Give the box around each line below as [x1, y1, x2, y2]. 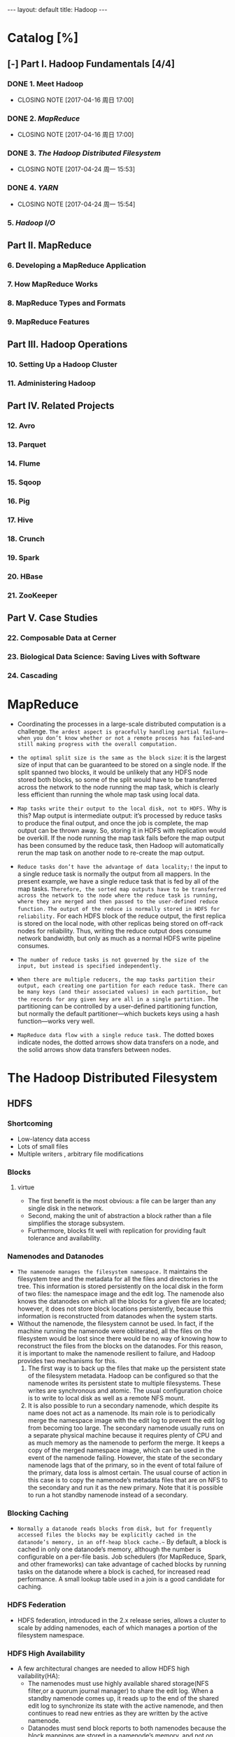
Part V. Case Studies [7, 612, 98, 623]
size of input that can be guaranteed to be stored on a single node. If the [17, 760, 227, 769]
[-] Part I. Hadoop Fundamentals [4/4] [7, 58, 175, 69]
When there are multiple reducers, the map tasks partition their [17, 976, 215, 983]
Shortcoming [7, 1118, 53, 1128]
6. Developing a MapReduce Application [7, 261, 147, 270]
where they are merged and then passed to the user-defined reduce [17, 898, 218, 905]
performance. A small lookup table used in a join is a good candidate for [17, 1575, 225, 1583]
